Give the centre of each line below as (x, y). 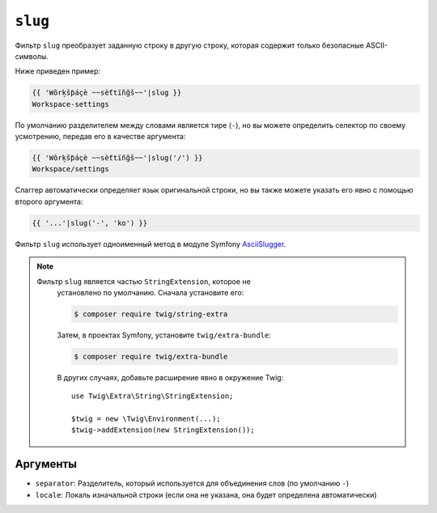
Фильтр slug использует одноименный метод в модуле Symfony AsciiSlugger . (151, 244)
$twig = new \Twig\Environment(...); (146, 419)
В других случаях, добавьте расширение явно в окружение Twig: (170, 377)
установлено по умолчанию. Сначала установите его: (151, 292)
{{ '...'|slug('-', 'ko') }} (90, 223)
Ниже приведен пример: (58, 71)
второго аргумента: (49, 201)
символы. (32, 56)
